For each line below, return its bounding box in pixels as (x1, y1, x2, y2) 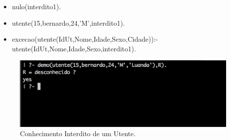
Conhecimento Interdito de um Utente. (20, 128, 136, 139)
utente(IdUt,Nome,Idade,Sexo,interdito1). (12, 43, 136, 53)
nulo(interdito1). (12, 1, 61, 11)
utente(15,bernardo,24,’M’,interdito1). (12, 17, 125, 28)
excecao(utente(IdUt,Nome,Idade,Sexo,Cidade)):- (12, 34, 158, 44)
